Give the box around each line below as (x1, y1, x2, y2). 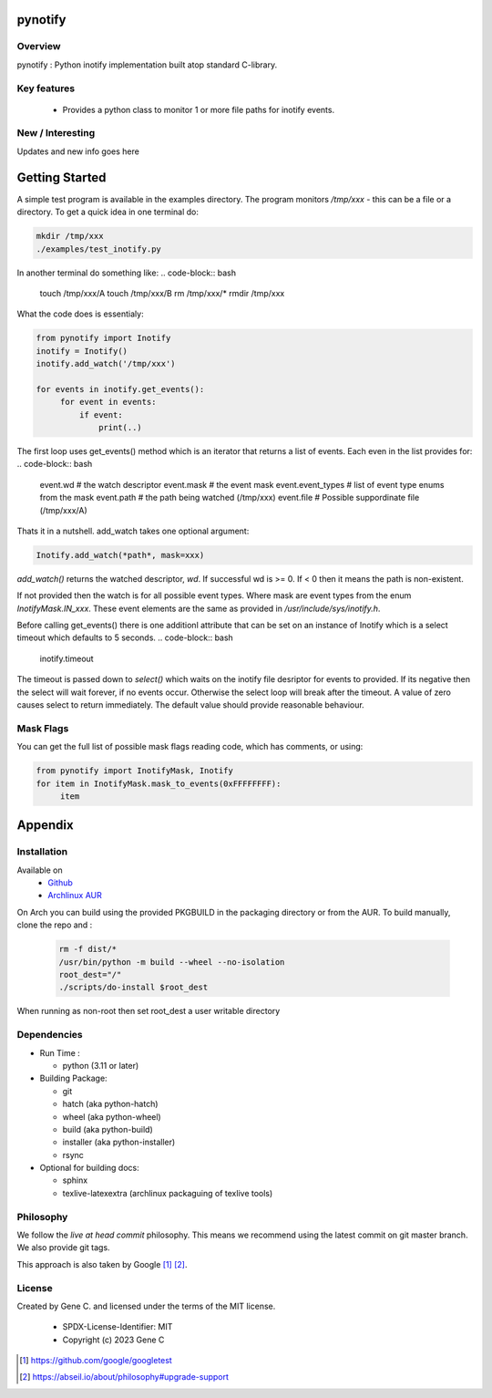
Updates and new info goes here (16, 146, 140, 157)
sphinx (62, 1175, 88, 1186)
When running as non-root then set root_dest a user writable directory (16, 1006, 281, 1017)
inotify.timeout (39, 653, 95, 664)
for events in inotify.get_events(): (36, 384, 205, 394)
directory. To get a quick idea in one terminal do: (16, 206, 200, 218)
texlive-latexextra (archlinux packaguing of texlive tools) (62, 1187, 273, 1198)
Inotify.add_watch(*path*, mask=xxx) (36, 550, 205, 560)
